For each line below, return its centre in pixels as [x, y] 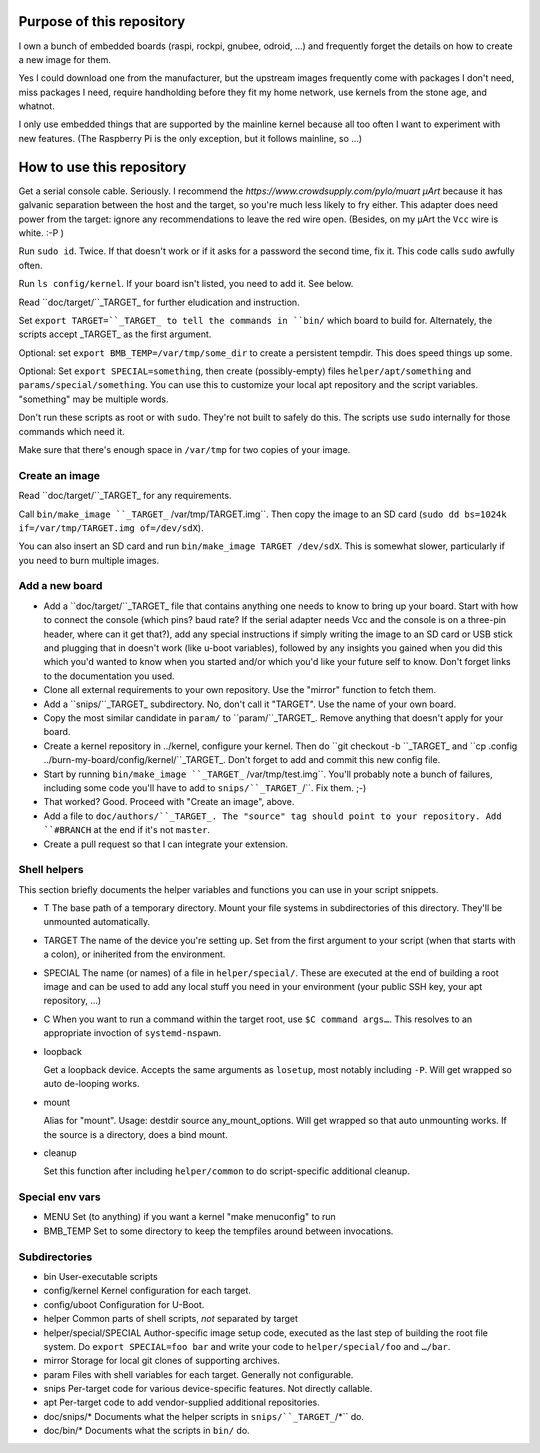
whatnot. [36, 106]
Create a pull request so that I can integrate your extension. [166, 844]
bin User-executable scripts [101, 1276]
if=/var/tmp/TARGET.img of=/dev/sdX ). [111, 527]
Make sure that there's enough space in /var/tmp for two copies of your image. [184, 450]
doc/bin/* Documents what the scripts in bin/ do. [146, 1431]
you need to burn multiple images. [89, 560]
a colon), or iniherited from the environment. [134, 954]
